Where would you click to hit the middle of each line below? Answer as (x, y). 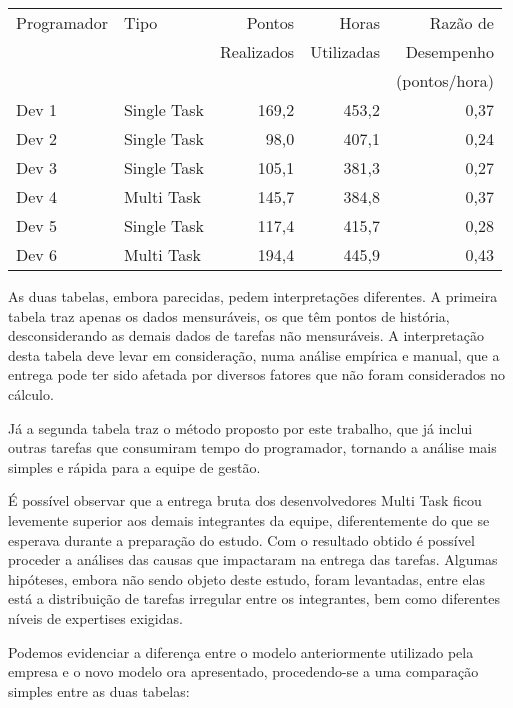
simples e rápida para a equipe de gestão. (134, 466)
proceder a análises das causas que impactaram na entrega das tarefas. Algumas (253, 559)
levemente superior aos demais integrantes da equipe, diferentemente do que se (249, 519)
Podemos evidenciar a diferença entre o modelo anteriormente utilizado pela (241, 651)
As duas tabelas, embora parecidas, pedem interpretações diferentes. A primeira (253, 296)
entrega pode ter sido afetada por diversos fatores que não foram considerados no (256, 374)
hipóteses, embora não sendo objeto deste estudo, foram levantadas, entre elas (247, 578)
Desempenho (449, 51)
